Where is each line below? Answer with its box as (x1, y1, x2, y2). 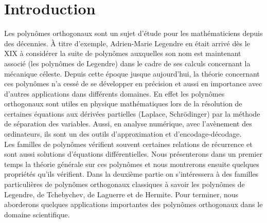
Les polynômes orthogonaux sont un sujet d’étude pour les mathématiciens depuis (4, 28, 263, 39)
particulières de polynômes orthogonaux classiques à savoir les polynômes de (4, 179, 245, 190)
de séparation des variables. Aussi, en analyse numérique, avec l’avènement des (4, 118, 252, 129)
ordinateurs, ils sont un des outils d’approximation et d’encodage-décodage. (4, 128, 242, 139)
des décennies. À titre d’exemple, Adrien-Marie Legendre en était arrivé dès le (4, 38, 250, 48)
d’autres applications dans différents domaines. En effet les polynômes (4, 88, 225, 99)
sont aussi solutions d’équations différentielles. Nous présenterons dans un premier (4, 148, 262, 159)
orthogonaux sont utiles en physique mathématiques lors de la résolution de (4, 98, 242, 109)
